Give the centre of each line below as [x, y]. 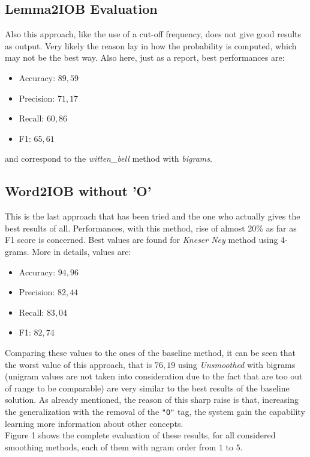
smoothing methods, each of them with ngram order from [111, 446]
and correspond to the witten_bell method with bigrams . [109, 158]
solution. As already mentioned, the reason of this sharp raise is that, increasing [152, 400]
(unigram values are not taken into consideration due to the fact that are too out [154, 376]
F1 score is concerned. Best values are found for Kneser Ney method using [142, 240]
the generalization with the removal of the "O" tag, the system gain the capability [155, 411]
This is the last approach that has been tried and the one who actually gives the [153, 216]
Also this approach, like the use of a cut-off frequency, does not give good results [153, 34]
